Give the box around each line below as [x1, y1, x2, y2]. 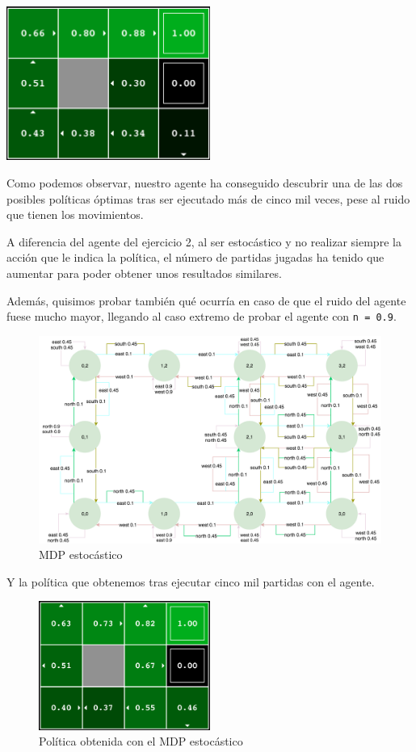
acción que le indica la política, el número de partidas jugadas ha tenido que [6, 249, 384, 266]
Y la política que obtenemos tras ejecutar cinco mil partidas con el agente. [6, 573, 375, 590]
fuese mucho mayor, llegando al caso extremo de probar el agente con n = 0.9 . [6, 308, 397, 325]
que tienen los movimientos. [6, 206, 144, 223]
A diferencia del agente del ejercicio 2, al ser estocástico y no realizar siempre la [6, 233, 401, 250]
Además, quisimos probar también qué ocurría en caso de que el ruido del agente [6, 292, 406, 309]
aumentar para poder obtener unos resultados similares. [6, 265, 282, 282]
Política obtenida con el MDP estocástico [39, 733, 243, 750]
